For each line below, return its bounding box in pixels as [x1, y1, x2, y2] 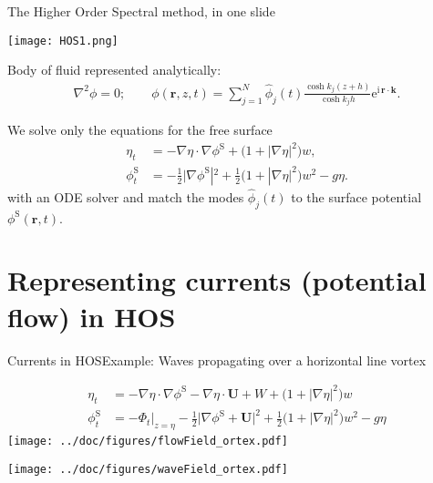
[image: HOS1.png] [7, 34, 119, 47]
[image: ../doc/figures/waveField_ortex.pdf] [7, 462, 288, 476]
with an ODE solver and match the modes [7, 187, 244, 206]
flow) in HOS [7, 297, 176, 334]
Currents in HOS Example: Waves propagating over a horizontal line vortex [7, 350, 427, 369]
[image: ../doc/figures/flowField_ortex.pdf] [7, 434, 288, 447]
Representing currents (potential [7, 262, 427, 299]
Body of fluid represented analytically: [7, 60, 222, 79]
